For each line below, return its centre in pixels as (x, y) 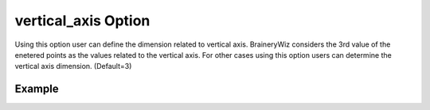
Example (37, 89)
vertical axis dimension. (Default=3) (73, 66)
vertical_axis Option (82, 21)
